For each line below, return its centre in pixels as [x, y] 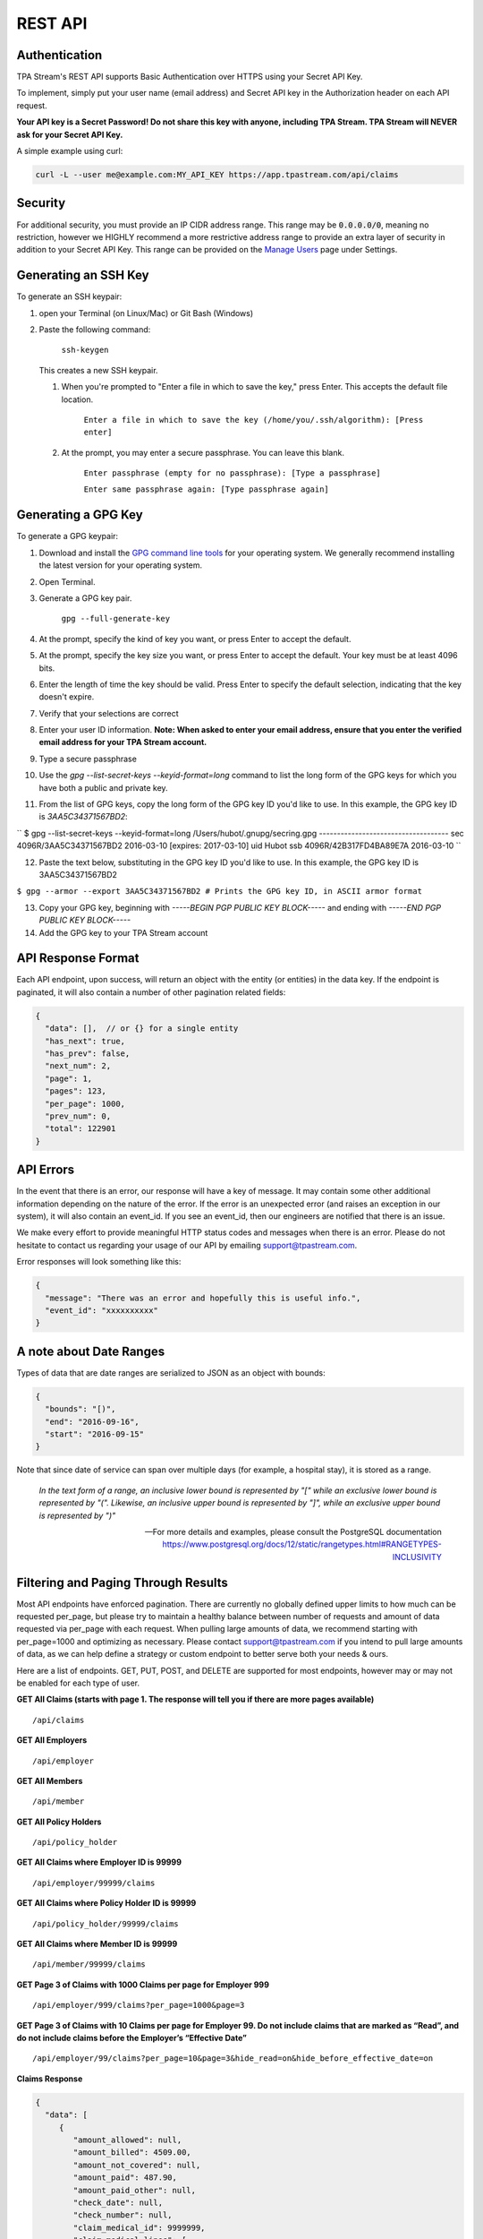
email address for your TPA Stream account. [123, 742]
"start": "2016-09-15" [95, 1434]
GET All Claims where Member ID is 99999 [97, 1944]
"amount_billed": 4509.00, [132, 2153]
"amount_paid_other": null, [135, 2190]
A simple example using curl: [70, 151]
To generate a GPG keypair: [68, 536]
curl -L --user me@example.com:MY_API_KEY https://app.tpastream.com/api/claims [217, 175]
